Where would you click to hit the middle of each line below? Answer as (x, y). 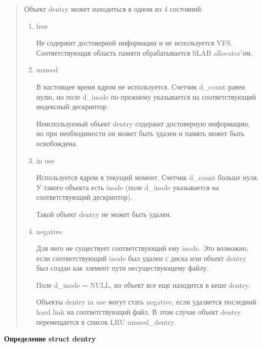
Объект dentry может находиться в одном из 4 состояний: (114, 9)
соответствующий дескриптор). (84, 197)
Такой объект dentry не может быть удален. (104, 214)
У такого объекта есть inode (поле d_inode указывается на (128, 187)
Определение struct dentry (50, 339)
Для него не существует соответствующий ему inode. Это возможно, (142, 248)
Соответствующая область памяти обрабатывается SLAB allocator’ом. (144, 52)
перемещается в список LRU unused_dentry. (106, 321)
